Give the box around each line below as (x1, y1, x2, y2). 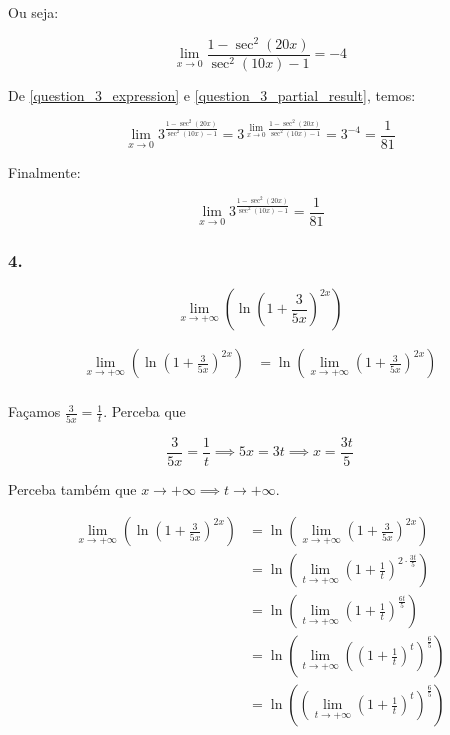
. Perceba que (103, 401, 186, 422)
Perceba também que (8, 478, 137, 499)
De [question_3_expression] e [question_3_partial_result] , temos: (8, 84, 416, 105)
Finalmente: (8, 161, 81, 182)
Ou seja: (8, 2, 59, 22)
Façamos (8, 401, 61, 422)
